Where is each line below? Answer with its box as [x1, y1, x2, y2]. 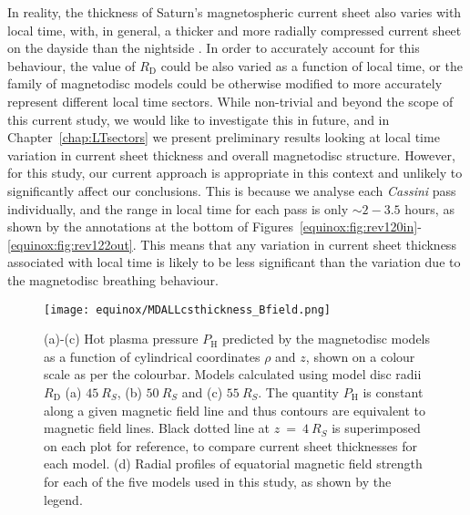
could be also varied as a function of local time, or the [160, 56, 463, 75]
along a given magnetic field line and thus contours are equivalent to [44, 400, 426, 419]
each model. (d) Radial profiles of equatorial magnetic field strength [44, 454, 423, 473]
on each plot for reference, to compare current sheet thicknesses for [44, 436, 418, 455]
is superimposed [332, 418, 421, 438]
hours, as [404, 199, 455, 218]
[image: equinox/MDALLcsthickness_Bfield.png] [44, 303, 331, 316]
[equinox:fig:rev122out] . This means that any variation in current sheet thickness [7, 234, 456, 253]
